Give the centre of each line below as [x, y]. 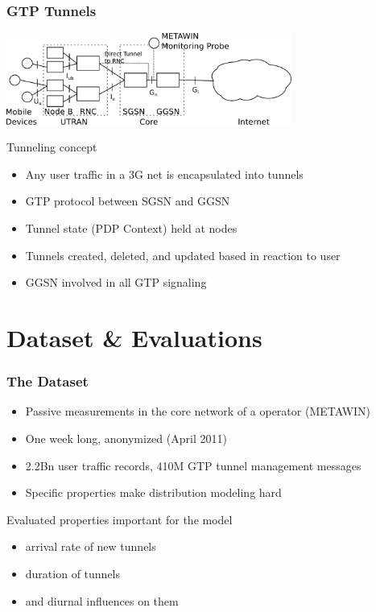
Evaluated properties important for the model [120, 519]
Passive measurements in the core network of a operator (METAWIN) [198, 411]
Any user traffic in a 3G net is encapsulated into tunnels [164, 174]
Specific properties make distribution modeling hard [153, 492]
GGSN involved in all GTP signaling [116, 282]
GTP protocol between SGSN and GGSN [128, 201]
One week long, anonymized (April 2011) [126, 438]
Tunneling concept [52, 147]
